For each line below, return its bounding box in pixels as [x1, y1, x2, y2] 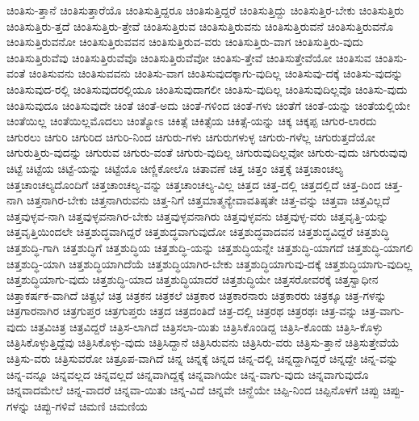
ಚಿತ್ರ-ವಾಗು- [361, 302, 404, 319]
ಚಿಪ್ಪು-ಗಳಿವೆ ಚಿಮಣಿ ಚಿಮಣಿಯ [33, 397, 148, 414]
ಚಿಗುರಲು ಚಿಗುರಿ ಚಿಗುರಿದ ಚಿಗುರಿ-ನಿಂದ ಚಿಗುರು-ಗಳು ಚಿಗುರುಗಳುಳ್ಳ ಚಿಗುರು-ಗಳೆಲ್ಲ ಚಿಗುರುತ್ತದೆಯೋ [6, 128, 375, 145]
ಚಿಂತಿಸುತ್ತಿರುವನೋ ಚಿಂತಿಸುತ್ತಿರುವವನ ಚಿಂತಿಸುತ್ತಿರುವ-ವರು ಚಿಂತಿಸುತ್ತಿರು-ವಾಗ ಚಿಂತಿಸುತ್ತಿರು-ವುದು [6, 33, 363, 50]
